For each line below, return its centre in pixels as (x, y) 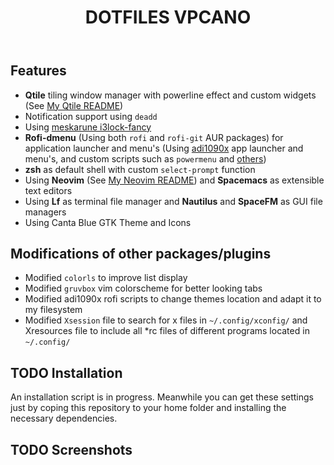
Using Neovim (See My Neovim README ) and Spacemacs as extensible (174, 180)
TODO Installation (66, 372)
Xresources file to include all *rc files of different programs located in (167, 331)
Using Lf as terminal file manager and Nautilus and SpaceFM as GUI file (173, 201)
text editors (48, 190)
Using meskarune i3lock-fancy (88, 127)
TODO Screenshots (71, 449)
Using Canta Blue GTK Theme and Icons (108, 222)
